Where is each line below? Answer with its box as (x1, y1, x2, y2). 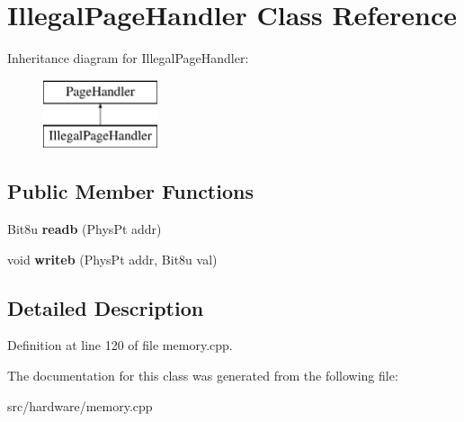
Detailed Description (7, 293, 204, 321)
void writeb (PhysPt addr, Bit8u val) (7, 249, 218, 268)
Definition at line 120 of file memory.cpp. (7, 336, 233, 355)
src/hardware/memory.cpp (7, 396, 153, 415)
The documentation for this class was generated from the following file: (7, 366, 398, 385)
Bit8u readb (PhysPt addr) (7, 220, 162, 238)
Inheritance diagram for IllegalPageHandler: (7, 49, 249, 67)
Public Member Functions (7, 177, 254, 205)
